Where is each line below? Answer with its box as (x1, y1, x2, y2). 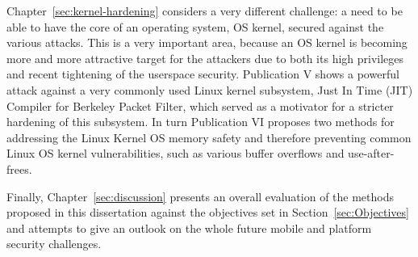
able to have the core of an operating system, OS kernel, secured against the (6, 18, 384, 35)
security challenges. (6, 235, 102, 252)
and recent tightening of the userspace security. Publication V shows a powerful (6, 65, 399, 82)
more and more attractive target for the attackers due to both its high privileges (6, 49, 404, 66)
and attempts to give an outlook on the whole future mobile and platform (6, 219, 372, 236)
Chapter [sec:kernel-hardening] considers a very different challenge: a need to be (6, 2, 403, 19)
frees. (6, 160, 32, 177)
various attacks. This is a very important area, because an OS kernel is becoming (6, 34, 408, 51)
